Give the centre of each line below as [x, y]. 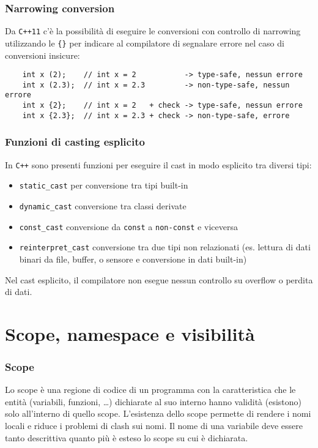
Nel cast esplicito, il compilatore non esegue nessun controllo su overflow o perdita [159, 279]
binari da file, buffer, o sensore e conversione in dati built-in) [133, 259]
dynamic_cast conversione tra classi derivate [103, 205]
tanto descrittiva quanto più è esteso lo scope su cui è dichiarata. [127, 437]
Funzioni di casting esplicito [75, 142]
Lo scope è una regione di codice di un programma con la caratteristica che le [150, 390]
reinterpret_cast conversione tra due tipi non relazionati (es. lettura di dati [165, 247]
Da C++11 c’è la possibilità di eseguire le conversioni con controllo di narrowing [153, 31]
